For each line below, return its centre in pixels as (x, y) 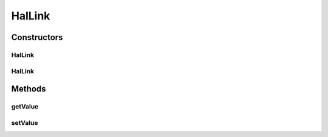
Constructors (37, 37)
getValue (25, 107)
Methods (29, 89)
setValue (25, 122)
